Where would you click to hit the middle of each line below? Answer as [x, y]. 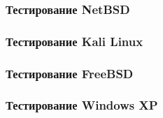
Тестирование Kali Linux [75, 41]
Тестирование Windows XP [82, 105]
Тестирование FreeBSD [70, 73]
